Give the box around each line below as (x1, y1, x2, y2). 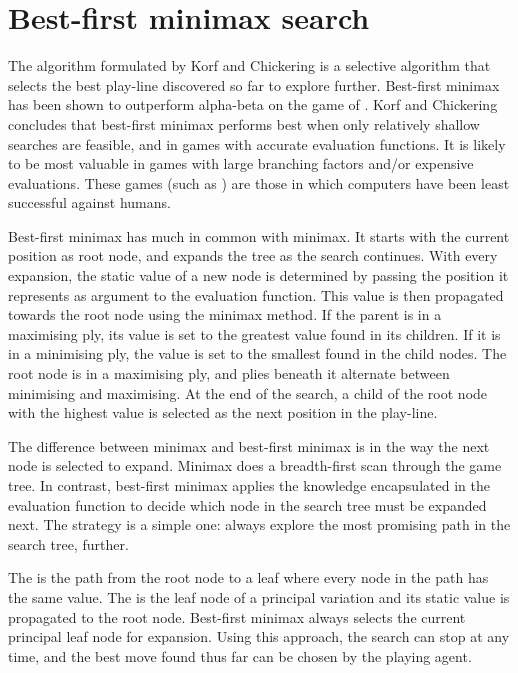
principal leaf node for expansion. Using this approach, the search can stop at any (8, 626, 510, 647)
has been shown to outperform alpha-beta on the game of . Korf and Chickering (8, 94, 498, 115)
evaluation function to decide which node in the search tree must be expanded (8, 494, 487, 515)
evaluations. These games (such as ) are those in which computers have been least (8, 172, 510, 193)
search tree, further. (8, 533, 129, 554)
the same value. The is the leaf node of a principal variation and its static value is (8, 586, 510, 607)
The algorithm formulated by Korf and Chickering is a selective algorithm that (8, 55, 491, 76)
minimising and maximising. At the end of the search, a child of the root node (8, 382, 488, 403)
